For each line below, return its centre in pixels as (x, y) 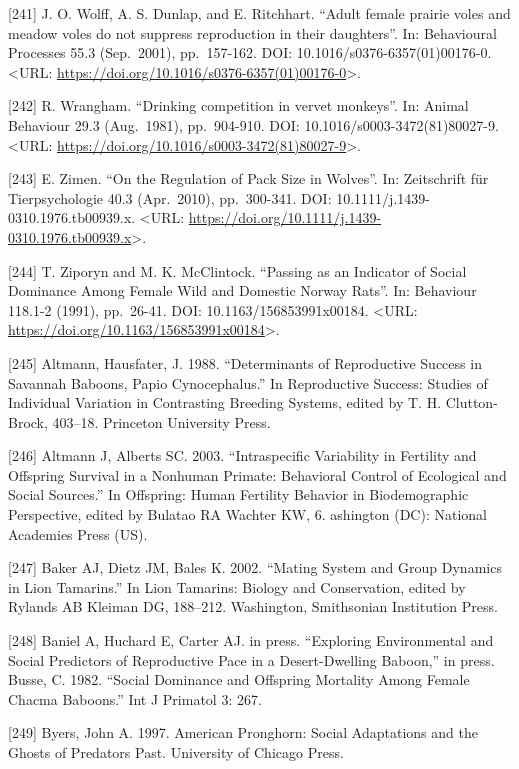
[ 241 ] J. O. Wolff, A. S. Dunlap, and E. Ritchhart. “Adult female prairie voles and (259, 13)
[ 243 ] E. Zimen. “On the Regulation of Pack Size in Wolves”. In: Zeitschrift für (248, 178)
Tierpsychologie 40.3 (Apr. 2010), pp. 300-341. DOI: (170, 197)
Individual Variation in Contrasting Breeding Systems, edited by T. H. (225, 402)
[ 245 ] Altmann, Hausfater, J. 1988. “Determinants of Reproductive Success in (245, 362)
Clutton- (471, 402)
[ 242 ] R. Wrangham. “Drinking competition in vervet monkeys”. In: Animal (238, 105)
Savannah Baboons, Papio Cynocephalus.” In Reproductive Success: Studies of (248, 382)
